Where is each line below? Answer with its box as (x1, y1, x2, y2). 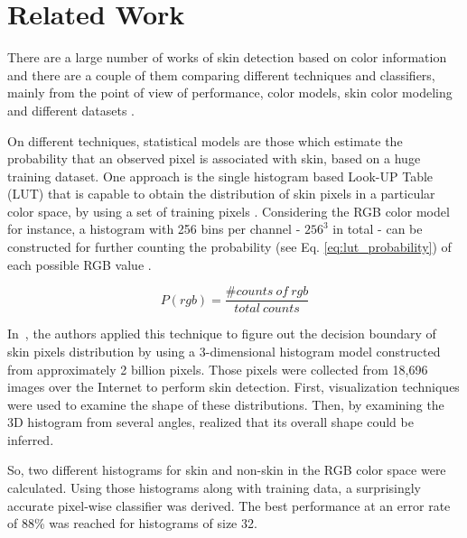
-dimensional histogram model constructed (205, 341, 441, 360)
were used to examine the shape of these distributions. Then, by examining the (7, 394, 444, 413)
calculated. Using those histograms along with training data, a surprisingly (7, 478, 421, 497)
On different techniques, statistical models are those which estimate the (7, 131, 403, 150)
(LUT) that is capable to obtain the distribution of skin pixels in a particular (7, 184, 435, 203)
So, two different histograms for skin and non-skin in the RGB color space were (7, 460, 446, 479)
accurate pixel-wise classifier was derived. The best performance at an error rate (7, 496, 451, 515)
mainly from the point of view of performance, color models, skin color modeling (7, 83, 453, 102)
